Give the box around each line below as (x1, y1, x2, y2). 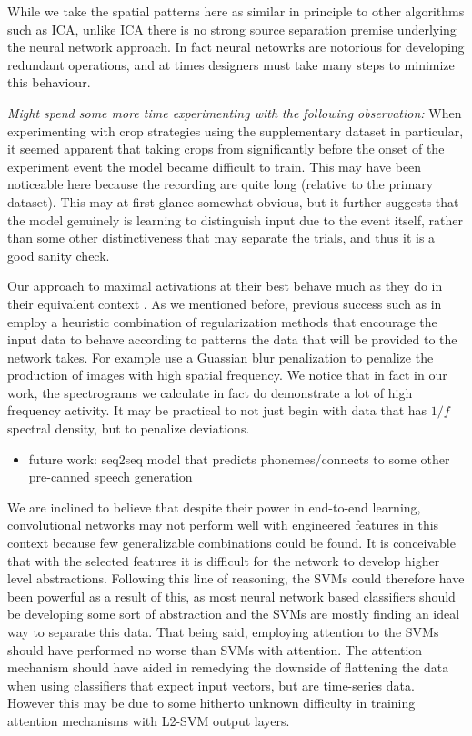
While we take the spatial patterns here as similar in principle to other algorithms (7, 2, 465, 20)
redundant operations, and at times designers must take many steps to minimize (7, 55, 455, 74)
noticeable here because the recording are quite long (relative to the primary (7, 174, 434, 194)
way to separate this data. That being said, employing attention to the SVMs (7, 622, 439, 641)
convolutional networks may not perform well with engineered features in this (7, 515, 439, 534)
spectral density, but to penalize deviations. (7, 419, 250, 438)
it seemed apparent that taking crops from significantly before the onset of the (7, 139, 445, 158)
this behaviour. (7, 73, 91, 92)
